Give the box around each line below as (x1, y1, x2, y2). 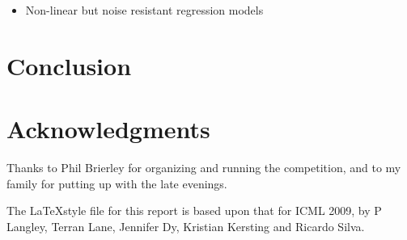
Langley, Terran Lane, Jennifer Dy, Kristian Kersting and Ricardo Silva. (6, 217, 365, 234)
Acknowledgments (6, 112, 210, 145)
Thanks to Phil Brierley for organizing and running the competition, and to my (6, 159, 401, 176)
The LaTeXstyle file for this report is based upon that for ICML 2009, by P (6, 202, 382, 219)
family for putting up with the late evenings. (6, 175, 227, 192)
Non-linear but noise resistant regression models (25, 2, 264, 18)
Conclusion (6, 48, 132, 82)
